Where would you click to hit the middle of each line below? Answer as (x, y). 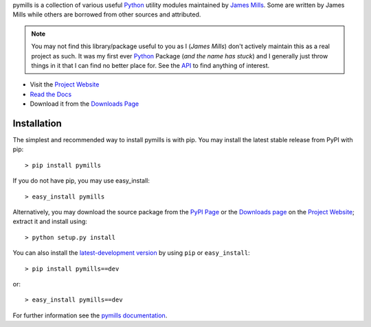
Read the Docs (51, 94)
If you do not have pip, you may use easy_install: (81, 181)
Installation (37, 123)
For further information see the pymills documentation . (90, 315)
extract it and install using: (50, 222)
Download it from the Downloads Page (85, 104)
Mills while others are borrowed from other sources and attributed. (107, 14)
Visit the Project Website (65, 84)
